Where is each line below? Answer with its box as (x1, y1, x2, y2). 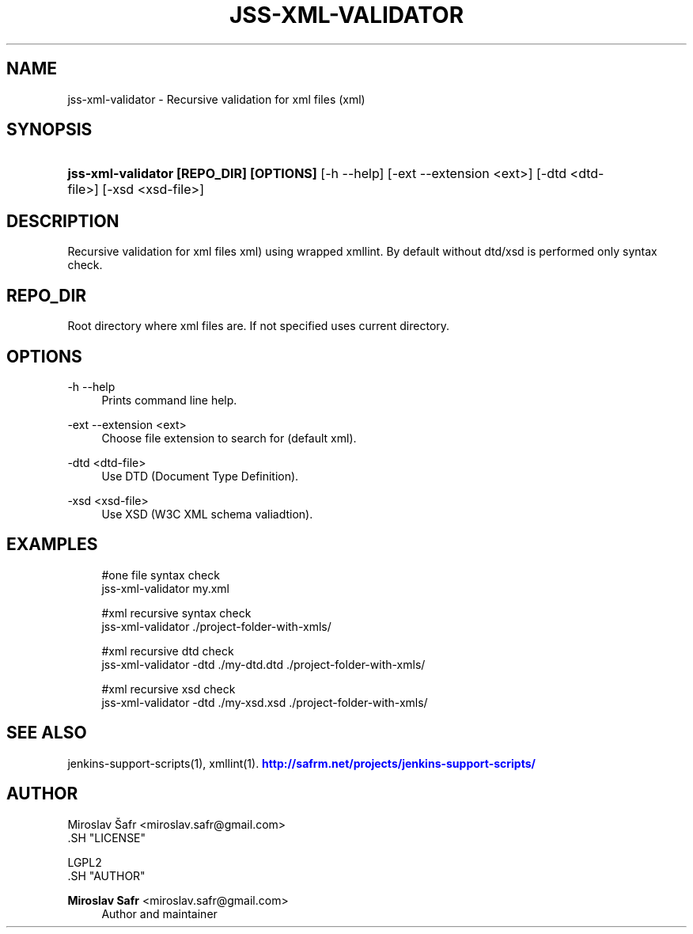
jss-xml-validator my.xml (101, 581, 229, 595)
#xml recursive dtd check (101, 644, 234, 658)
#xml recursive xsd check (101, 682, 236, 696)
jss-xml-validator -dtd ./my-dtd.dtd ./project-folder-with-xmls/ (101, 657, 426, 671)
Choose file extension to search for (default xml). (101, 431, 357, 445)
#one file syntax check (101, 568, 220, 582)
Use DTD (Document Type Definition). (101, 469, 299, 483)
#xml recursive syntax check (101, 606, 252, 620)
